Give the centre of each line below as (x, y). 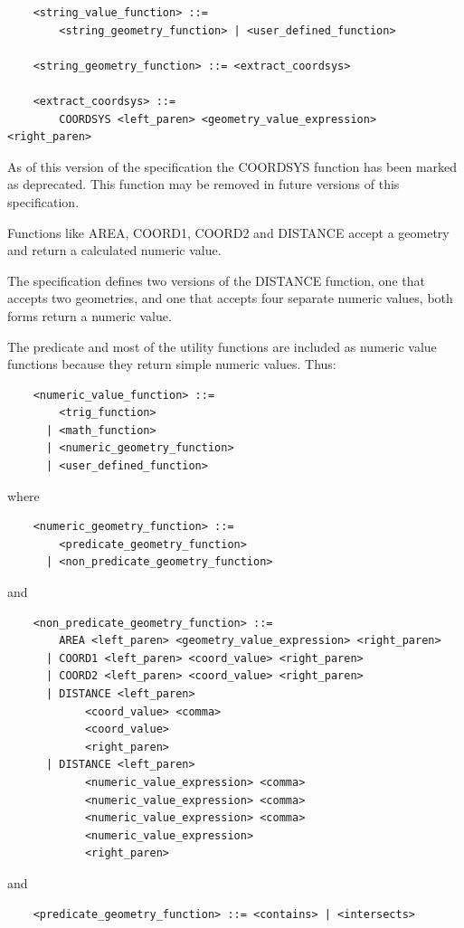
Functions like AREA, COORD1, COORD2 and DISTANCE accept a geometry (228, 232)
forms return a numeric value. (90, 315)
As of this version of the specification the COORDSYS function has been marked (232, 166)
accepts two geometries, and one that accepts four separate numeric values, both (230, 298)
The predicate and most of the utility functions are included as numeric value (222, 346)
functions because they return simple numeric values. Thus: (172, 364)
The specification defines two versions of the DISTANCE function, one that (216, 280)
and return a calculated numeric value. (114, 250)
